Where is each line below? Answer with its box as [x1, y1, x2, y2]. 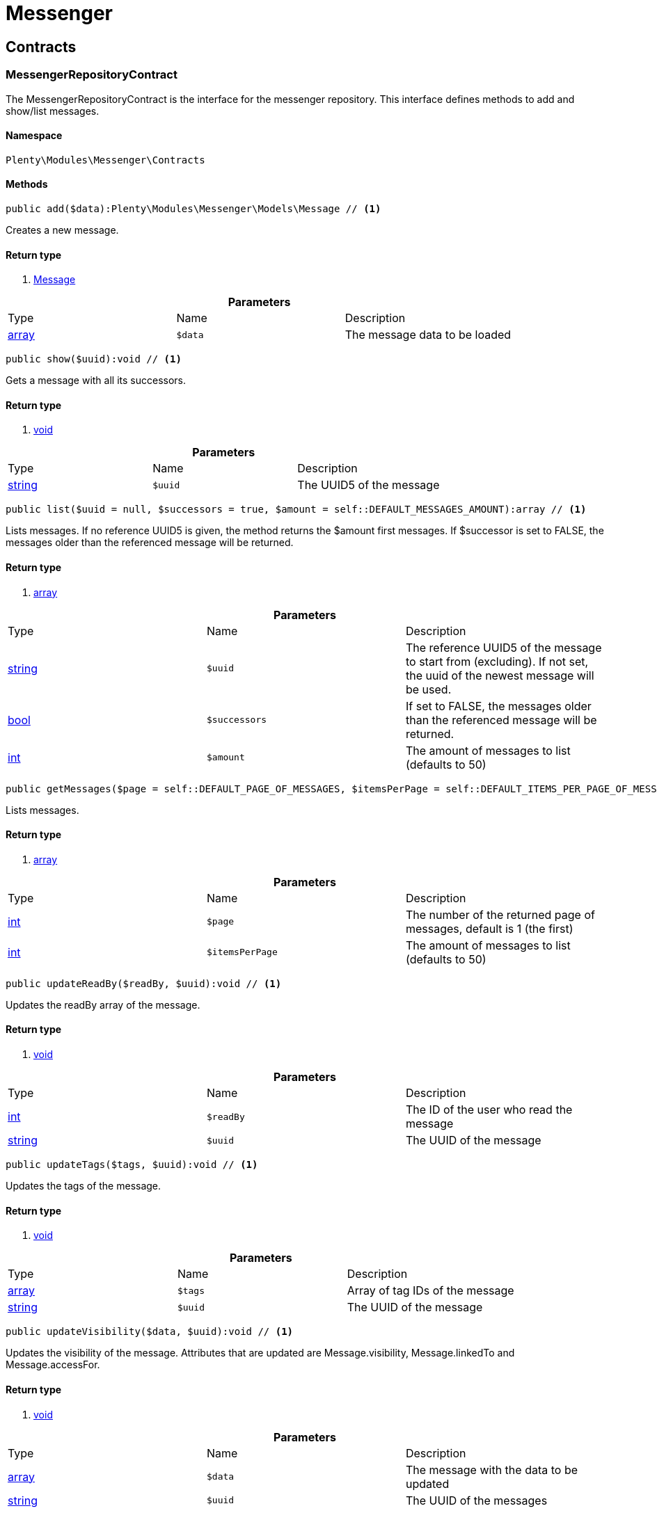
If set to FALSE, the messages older [405, 698, 592, 713]
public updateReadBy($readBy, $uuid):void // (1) [6, 977, 282, 989]
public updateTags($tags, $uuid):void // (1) [6, 1159, 258, 1171]
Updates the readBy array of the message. [6, 998, 200, 1011]
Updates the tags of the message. [6, 1180, 161, 1192]
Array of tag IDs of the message [347, 1283, 514, 1298]
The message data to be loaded [345, 328, 512, 342]
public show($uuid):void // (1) [6, 353, 182, 365]
